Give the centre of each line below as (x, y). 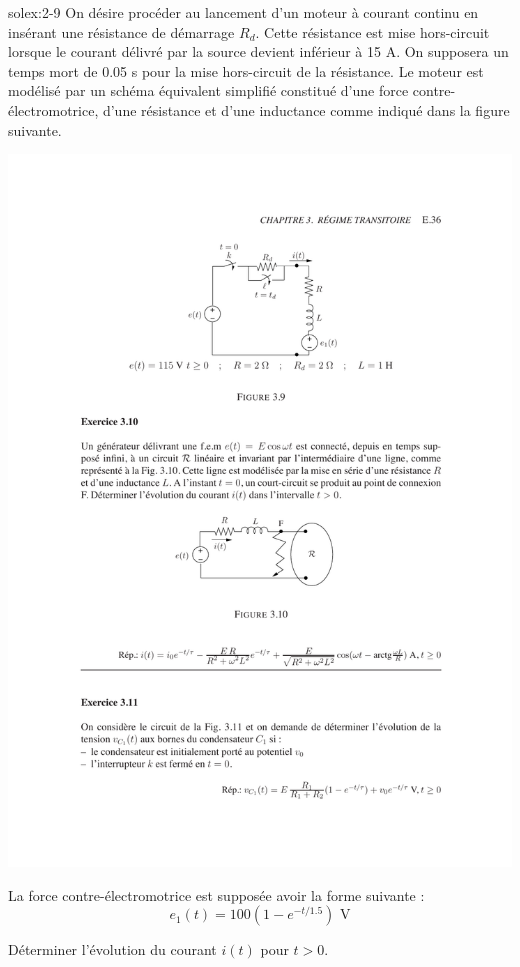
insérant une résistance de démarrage (121, 31)
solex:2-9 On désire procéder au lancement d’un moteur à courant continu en (243, 12)
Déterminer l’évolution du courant (112, 949)
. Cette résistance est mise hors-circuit (372, 31)
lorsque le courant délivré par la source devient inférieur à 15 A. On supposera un (258, 51)
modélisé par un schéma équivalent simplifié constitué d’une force (208, 90)
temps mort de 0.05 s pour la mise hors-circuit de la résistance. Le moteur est (246, 70)
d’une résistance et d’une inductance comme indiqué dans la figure (306, 109)
